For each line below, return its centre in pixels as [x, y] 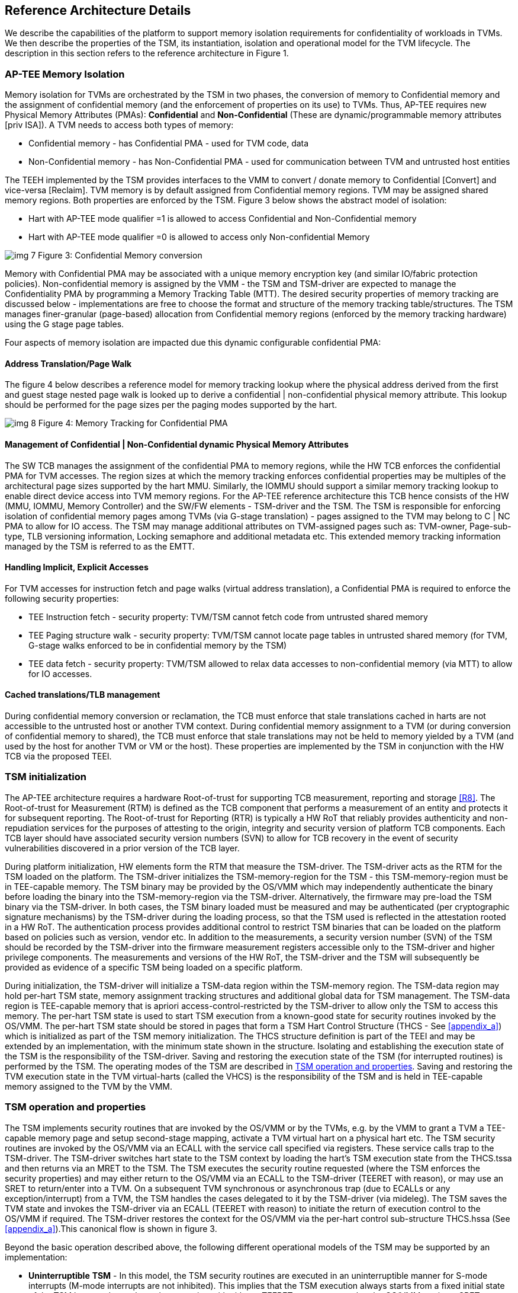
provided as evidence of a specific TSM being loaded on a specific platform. [154, 967]
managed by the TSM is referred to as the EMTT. [100, 546]
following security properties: [62, 598]
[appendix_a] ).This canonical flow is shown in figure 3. [111, 1228]
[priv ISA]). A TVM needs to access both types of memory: [119, 125]
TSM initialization [46, 777]
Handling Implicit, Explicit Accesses [77, 567]
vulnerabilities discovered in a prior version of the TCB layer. [122, 848]
